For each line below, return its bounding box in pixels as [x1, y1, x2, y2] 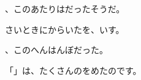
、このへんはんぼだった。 [5, 43, 108, 56]
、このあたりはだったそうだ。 [5, 2, 125, 15]
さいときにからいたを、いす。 [5, 23, 124, 35]
